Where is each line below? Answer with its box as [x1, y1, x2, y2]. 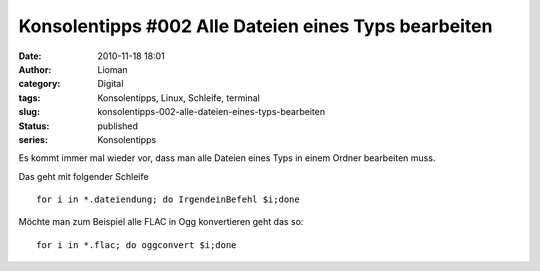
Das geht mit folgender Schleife [18, 170, 149, 182]
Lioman [97, 63, 129, 75]
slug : [18, 106, 40, 118]
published [97, 120, 139, 132]
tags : [18, 91, 41, 104]
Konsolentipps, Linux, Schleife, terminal [97, 91, 260, 104]
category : [18, 78, 61, 90]
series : [18, 133, 49, 145]
